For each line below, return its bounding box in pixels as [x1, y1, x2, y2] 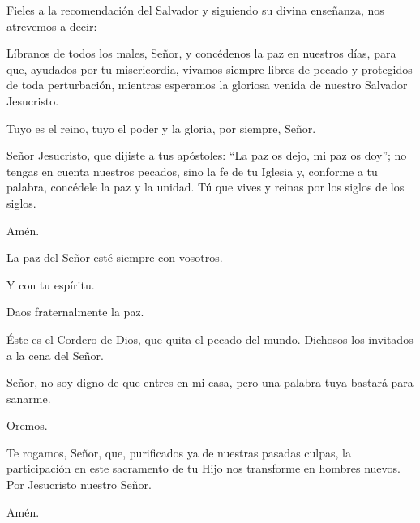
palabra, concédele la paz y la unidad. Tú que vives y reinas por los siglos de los [6, 178, 405, 195]
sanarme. [6, 389, 51, 406]
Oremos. [6, 417, 48, 434]
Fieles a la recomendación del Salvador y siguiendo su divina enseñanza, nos [6, 2, 384, 18]
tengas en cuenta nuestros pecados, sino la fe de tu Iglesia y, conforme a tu [6, 162, 378, 179]
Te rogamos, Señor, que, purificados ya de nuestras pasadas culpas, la [6, 444, 351, 461]
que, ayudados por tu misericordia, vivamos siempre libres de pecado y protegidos [6, 60, 413, 77]
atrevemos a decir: [6, 17, 97, 34]
